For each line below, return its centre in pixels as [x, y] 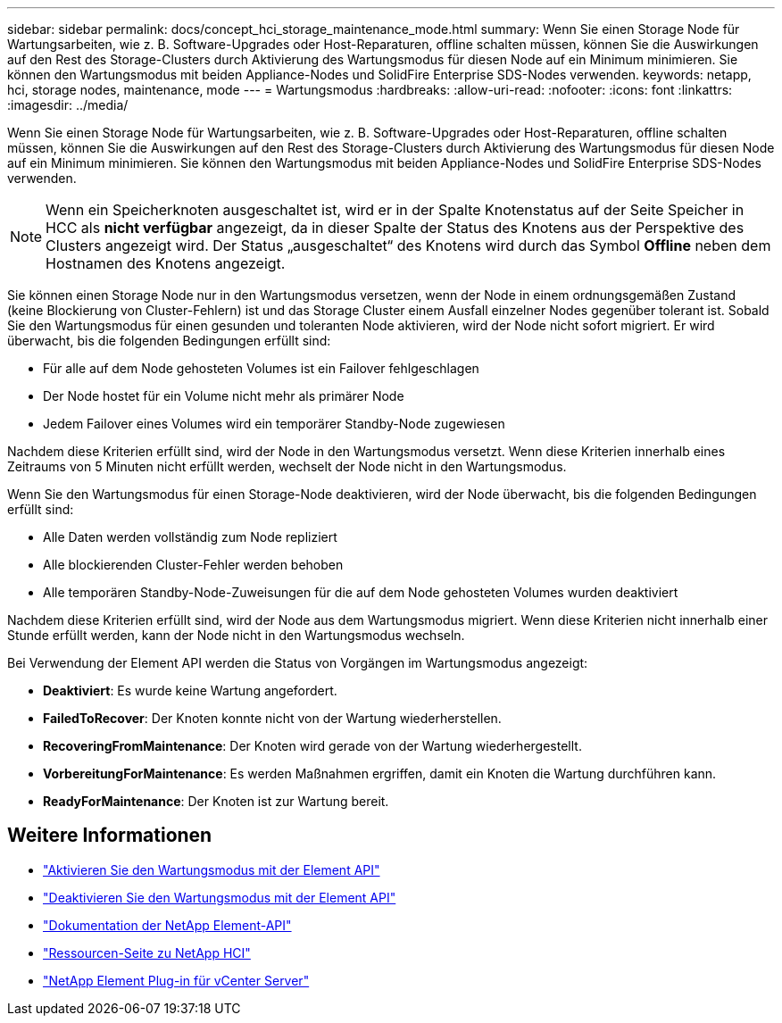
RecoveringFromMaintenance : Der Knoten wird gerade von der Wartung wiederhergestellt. [312, 746]
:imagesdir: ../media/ [68, 105]
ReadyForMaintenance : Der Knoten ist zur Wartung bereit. [216, 801]
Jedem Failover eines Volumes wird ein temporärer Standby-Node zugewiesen [274, 424]
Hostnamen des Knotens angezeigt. [166, 263]
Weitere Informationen [110, 836]
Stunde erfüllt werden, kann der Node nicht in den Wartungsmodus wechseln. [236, 635]
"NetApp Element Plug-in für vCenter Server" [176, 980]
